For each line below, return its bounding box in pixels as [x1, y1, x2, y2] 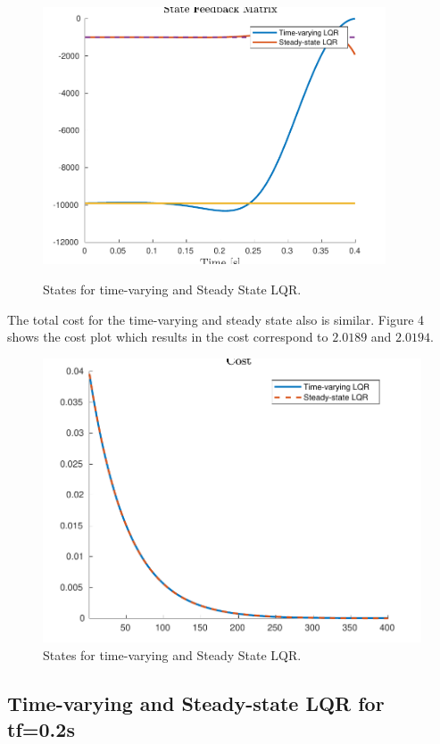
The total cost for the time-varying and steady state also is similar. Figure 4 [7, 310, 425, 328]
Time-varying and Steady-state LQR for [7, 689, 385, 716]
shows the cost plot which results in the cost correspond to [7, 327, 328, 346]
